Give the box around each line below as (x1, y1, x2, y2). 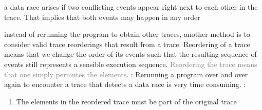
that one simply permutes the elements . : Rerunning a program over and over (4, 69, 248, 79)
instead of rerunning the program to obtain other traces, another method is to (4, 29, 250, 39)
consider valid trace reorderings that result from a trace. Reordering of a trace (4, 38, 250, 49)
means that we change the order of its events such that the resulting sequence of (4, 49, 257, 59)
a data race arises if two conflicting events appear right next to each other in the (4, 2, 258, 12)
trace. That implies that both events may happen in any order (4, 11, 200, 22)
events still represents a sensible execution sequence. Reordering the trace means (4, 58, 257, 69)
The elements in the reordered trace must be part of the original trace (16, 96, 237, 106)
